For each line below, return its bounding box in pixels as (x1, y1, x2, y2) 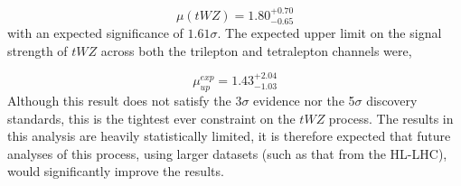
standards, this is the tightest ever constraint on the (7, 108, 296, 127)
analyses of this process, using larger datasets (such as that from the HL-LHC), (7, 144, 447, 163)
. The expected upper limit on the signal (217, 23, 442, 42)
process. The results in (328, 108, 454, 127)
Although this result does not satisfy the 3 (7, 91, 242, 110)
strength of (7, 41, 68, 60)
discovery (366, 91, 418, 110)
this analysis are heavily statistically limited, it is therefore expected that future (7, 126, 451, 145)
